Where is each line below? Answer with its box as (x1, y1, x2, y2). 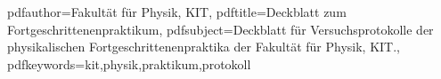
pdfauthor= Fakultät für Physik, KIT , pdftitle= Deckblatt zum (7, 3, 347, 20)
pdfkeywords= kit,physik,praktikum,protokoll (7, 54, 251, 73)
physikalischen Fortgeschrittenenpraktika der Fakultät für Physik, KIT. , (7, 37, 401, 56)
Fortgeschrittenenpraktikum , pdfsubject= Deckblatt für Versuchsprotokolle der (7, 20, 434, 38)
